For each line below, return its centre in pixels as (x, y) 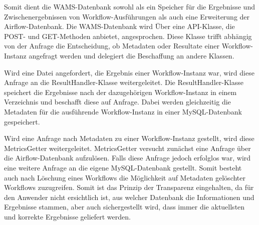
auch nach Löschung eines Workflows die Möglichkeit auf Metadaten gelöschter (125, 177)
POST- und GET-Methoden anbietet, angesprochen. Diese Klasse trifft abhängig (128, 36)
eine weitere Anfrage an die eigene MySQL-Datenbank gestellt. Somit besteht (123, 167)
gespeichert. (22, 121)
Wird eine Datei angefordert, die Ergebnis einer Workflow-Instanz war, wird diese (129, 72)
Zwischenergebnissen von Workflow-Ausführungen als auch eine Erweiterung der (127, 16)
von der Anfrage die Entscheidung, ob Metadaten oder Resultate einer (112, 46)
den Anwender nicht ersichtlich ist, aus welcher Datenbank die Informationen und (129, 197)
